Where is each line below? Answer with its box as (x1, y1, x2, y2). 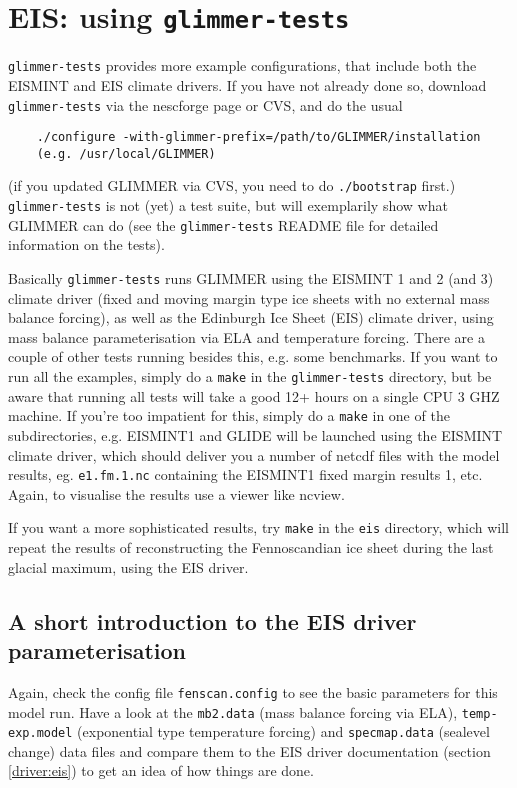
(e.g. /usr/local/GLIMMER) (36, 146, 216, 161)
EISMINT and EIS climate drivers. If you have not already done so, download (8, 74, 487, 95)
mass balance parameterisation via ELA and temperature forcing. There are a (8, 326, 485, 347)
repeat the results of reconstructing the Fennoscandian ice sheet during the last (8, 537, 494, 558)
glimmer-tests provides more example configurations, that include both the (8, 55, 477, 76)
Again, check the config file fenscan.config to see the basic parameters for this (8, 681, 498, 702)
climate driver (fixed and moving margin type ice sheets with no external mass (8, 287, 490, 308)
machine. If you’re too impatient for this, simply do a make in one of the (8, 405, 450, 426)
